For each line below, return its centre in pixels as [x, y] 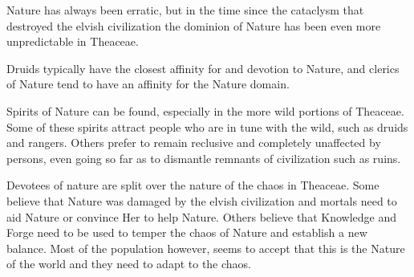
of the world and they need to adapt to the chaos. [129, 264]
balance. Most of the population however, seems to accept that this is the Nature [206, 248]
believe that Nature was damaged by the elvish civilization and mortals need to [202, 200]
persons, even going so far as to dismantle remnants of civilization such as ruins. [204, 158]
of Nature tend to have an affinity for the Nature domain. [148, 84]
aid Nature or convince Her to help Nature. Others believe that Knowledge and [201, 216]
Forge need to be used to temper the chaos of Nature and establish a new [187, 232]
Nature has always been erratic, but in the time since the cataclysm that [185, 10]
